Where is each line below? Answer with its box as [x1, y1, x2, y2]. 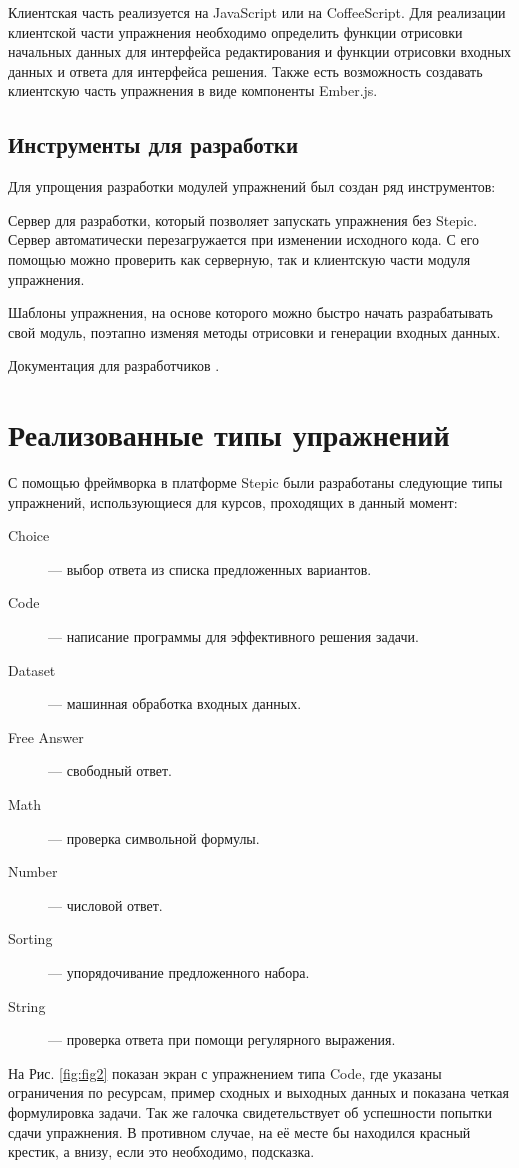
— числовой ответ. [48, 894, 163, 915]
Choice [8, 525, 50, 546]
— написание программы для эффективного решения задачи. [48, 626, 419, 647]
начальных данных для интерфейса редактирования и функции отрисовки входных [8, 41, 512, 62]
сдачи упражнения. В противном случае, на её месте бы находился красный [8, 1121, 471, 1142]
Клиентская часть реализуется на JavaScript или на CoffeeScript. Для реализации [8, 2, 506, 22]
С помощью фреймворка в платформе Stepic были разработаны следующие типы [8, 472, 503, 493]
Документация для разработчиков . [8, 355, 220, 376]
